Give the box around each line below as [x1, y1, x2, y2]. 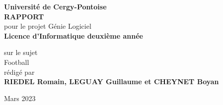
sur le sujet [4, 47, 38, 57]
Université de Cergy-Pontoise [4, 1, 107, 11]
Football [4, 56, 29, 67]
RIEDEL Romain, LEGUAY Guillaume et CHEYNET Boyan [4, 76, 219, 87]
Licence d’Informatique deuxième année [4, 30, 143, 41]
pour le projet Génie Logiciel [4, 21, 91, 31]
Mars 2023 [4, 93, 36, 103]
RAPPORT [4, 11, 44, 21]
